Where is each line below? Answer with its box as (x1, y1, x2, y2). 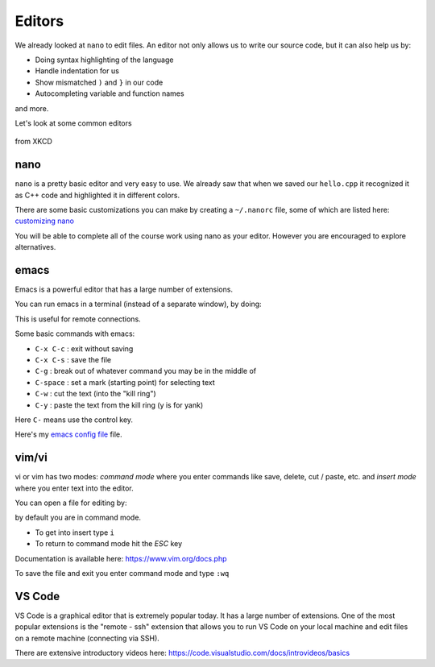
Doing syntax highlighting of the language (35, 55, 174, 64)
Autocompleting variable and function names (35, 89, 184, 98)
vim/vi (14, 451, 48, 465)
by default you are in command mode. (14, 512, 141, 523)
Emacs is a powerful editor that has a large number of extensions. (14, 284, 234, 294)
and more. (14, 103, 49, 113)
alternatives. (14, 242, 56, 252)
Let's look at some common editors (14, 118, 132, 128)
